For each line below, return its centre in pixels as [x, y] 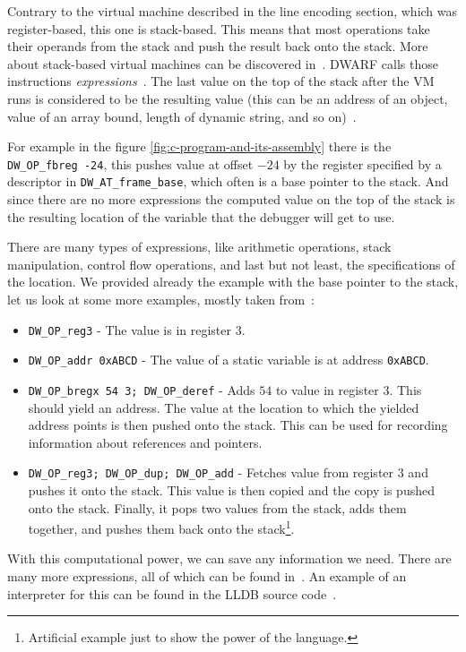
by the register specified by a [362, 163]
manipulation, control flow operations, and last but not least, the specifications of [231, 264]
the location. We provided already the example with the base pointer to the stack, [233, 282]
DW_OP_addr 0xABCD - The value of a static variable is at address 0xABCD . [229, 360]
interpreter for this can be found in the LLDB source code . [172, 593]
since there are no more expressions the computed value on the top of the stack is [231, 199]
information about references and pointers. [145, 442]
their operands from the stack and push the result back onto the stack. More [218, 46]
